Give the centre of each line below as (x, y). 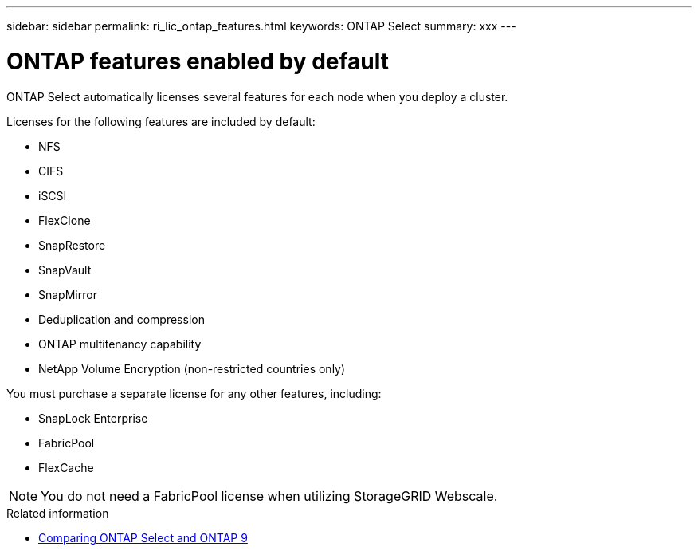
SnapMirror (68, 294)
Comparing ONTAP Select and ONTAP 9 (143, 537)
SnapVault (65, 270)
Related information (58, 513)
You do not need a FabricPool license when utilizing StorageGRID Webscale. (269, 496)
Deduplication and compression (122, 319)
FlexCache (66, 467)
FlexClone (65, 220)
